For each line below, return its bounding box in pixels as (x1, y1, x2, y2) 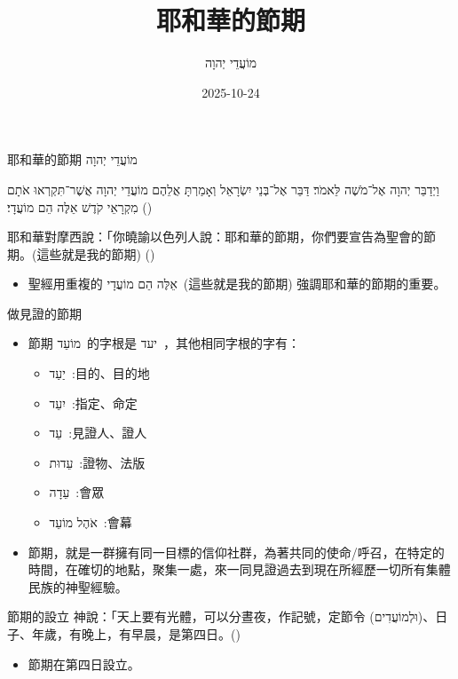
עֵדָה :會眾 (49, 483, 105, 501)
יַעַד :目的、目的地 (49, 364, 150, 383)
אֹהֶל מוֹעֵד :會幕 (49, 513, 132, 532)
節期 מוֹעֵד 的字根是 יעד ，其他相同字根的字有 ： (28, 334, 301, 352)
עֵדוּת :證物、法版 (49, 453, 146, 471)
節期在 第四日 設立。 (28, 654, 140, 673)
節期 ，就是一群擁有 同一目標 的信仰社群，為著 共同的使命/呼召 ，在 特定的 (28, 542, 445, 561)
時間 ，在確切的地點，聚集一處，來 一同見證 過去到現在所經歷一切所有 (28, 560, 426, 579)
